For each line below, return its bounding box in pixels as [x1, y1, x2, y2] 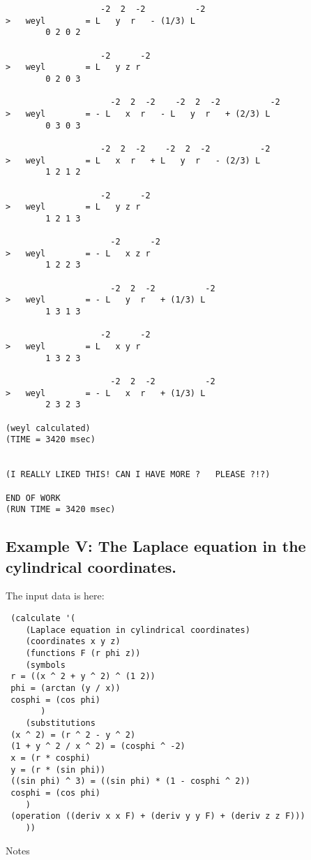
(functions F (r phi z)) [25, 648, 141, 659]
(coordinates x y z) [25, 636, 121, 647]
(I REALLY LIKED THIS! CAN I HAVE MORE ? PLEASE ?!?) [6, 469, 271, 480]
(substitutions [25, 717, 96, 728]
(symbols [25, 659, 66, 670]
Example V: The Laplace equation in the [6, 535, 306, 557]
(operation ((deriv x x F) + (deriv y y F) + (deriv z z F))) [10, 811, 305, 822]
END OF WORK [6, 493, 61, 503]
